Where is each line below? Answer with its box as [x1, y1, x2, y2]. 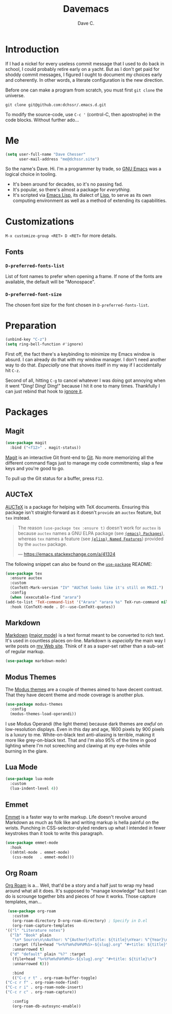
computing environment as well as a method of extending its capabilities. [12, 197, 167, 204]
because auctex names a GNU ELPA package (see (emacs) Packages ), [17, 530, 165, 536]
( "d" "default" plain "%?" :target [10, 952, 86, 957]
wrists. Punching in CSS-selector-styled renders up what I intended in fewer [5, 824, 166, 831]
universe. [5, 92, 25, 98]
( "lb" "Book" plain [10, 932, 52, 938]
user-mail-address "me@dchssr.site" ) [18, 156, 100, 162]
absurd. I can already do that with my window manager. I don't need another [5, 356, 166, 362]
